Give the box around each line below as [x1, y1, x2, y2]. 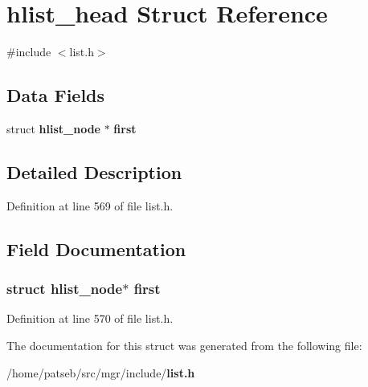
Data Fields [6, 83, 105, 108]
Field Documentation [6, 236, 186, 261]
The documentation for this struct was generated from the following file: [6, 336, 362, 353]
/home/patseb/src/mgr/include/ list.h [6, 364, 195, 381]
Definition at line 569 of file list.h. [6, 197, 174, 214]
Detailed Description [6, 159, 182, 184]
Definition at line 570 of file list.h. [6, 310, 174, 327]
